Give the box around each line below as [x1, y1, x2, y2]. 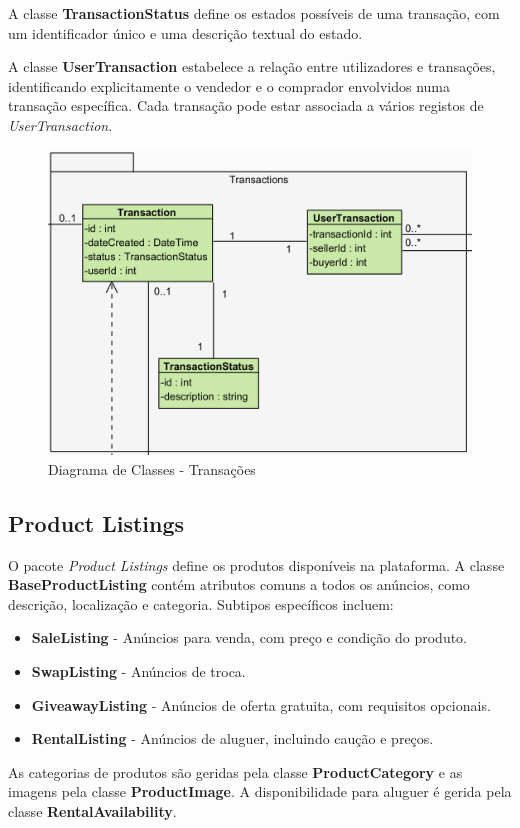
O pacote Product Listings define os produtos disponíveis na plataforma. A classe [8, 554, 505, 575]
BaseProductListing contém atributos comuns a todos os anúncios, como [8, 574, 470, 595]
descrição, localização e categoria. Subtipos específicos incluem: [8, 593, 394, 614]
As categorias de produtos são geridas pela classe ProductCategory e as [8, 761, 463, 782]
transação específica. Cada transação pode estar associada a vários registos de [8, 95, 484, 116]
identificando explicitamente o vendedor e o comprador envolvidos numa [8, 75, 450, 96]
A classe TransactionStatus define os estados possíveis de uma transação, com [8, 3, 500, 23]
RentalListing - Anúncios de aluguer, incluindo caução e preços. [31, 728, 434, 749]
